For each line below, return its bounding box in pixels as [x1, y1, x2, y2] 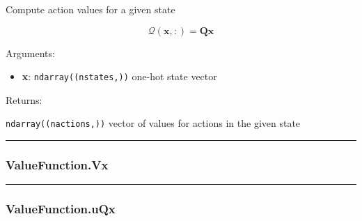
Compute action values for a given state [6, 2, 175, 16]
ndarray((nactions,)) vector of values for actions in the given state [6, 116, 301, 130]
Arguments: [6, 45, 55, 60]
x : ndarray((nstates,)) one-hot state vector [22, 69, 217, 84]
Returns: [6, 92, 42, 107]
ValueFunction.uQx [6, 200, 116, 218]
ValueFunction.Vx [6, 156, 109, 174]
